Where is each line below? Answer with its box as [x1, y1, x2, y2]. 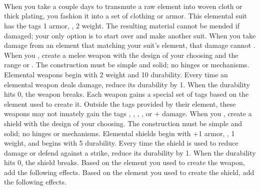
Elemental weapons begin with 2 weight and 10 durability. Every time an [4, 69, 228, 79]
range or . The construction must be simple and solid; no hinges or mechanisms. [4, 59, 249, 70]
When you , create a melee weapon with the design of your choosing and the [4, 49, 238, 60]
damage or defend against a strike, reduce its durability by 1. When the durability [4, 147, 256, 158]
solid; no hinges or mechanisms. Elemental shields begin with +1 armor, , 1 [4, 128, 235, 138]
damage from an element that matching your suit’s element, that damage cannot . [4, 40, 255, 50]
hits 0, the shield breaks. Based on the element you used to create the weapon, [4, 157, 245, 168]
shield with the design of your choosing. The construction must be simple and [4, 118, 242, 128]
